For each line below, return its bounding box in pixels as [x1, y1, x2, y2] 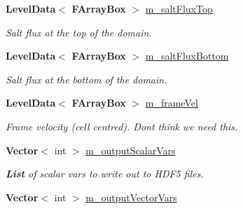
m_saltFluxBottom [145, 48, 229, 63]
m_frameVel [145, 95, 198, 110]
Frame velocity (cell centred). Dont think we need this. [6, 119, 238, 133]
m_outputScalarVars [85, 142, 176, 157]
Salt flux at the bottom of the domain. [6, 72, 167, 86]
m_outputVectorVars [85, 189, 177, 204]
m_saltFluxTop [145, 1, 213, 15]
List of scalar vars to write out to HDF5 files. [6, 166, 204, 181]
